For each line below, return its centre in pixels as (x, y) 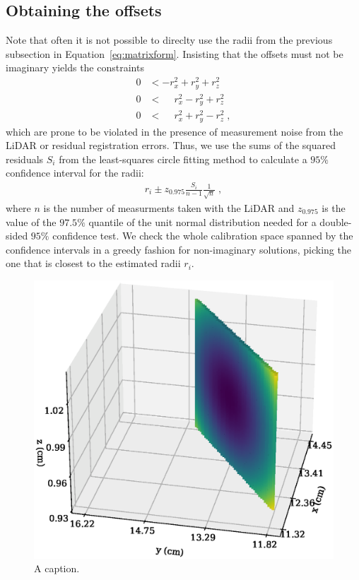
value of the (31, 221)
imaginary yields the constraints (75, 67)
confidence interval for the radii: (75, 173)
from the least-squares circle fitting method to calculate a (183, 159)
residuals (25, 159)
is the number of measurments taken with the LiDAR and (169, 207)
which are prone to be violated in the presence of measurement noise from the (175, 131)
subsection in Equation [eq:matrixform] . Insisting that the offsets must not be (175, 53)
